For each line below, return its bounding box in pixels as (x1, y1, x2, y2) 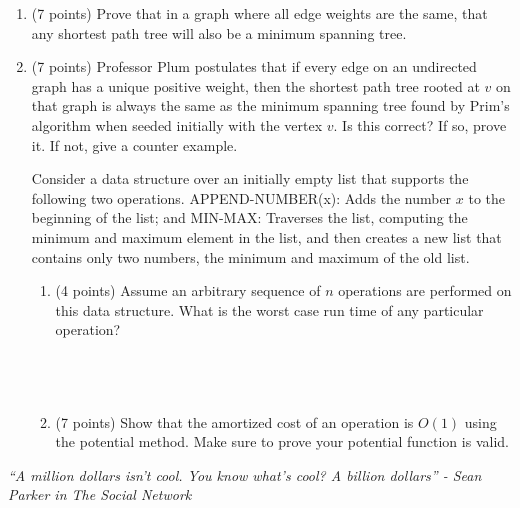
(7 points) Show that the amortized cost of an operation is (55, 411, 414, 432)
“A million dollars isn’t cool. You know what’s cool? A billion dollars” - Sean (8, 464, 482, 485)
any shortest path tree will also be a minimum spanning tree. (31, 22, 407, 43)
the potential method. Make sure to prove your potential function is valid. (55, 431, 509, 452)
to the (468, 187, 505, 208)
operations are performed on (338, 280, 512, 301)
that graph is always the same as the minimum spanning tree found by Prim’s (31, 95, 510, 116)
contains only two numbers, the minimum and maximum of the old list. (31, 246, 470, 267)
